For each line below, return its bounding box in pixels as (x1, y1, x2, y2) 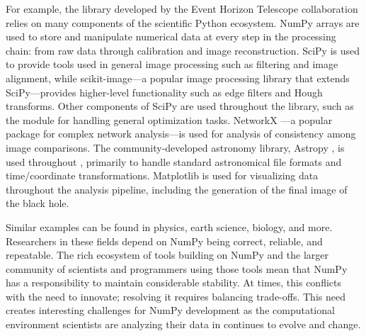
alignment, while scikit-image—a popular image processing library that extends (6, 70, 350, 85)
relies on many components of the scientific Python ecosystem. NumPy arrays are (6, 15, 360, 30)
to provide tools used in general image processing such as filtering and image (6, 57, 338, 72)
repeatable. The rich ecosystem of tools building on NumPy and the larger (6, 247, 328, 262)
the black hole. (6, 196, 69, 211)
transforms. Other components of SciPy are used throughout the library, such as (6, 99, 354, 113)
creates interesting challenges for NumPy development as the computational (6, 303, 335, 318)
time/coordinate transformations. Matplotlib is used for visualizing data (6, 168, 319, 183)
